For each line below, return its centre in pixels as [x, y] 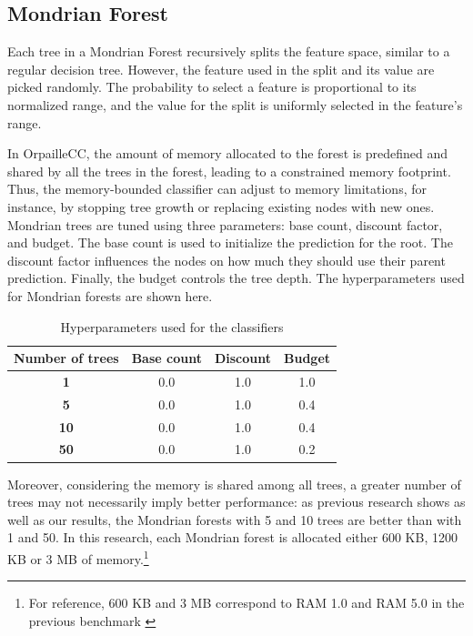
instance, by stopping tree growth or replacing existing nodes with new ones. [221, 206]
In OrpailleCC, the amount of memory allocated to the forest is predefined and [228, 153]
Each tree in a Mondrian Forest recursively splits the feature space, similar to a [229, 51]
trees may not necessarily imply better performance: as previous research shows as [236, 502]
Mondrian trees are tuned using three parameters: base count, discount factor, [225, 224]
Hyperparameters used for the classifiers [172, 326]
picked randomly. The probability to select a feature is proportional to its [212, 87]
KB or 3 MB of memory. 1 [78, 557]
